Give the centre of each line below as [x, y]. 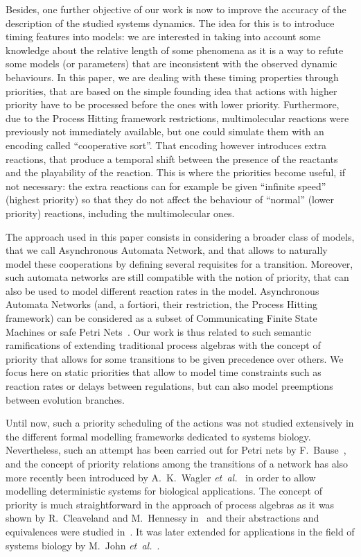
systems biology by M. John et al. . [83, 545]
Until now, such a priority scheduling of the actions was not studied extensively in [180, 423]
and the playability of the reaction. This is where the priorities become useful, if [176, 172]
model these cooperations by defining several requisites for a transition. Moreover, [179, 263]
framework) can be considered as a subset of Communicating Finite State [161, 318]
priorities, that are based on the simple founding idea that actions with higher [171, 91]
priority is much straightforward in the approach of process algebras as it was [170, 504]
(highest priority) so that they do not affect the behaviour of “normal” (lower [170, 199]
